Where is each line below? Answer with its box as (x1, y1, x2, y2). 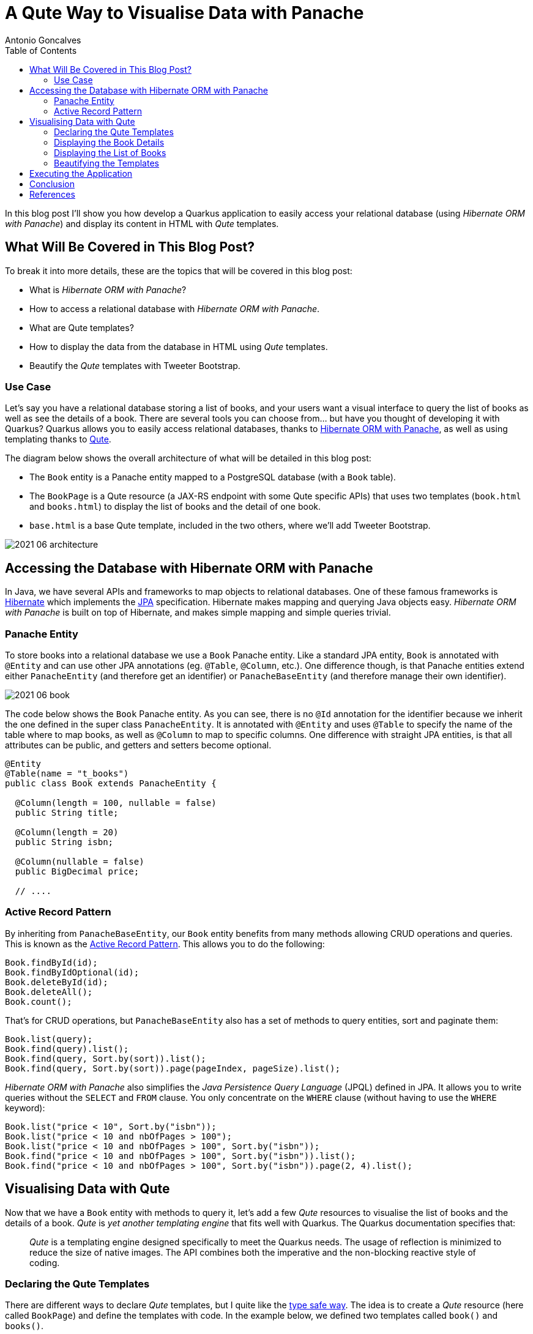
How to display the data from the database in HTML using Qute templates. (29, 341, 328, 352)
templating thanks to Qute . (5, 434, 111, 445)
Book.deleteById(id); (5, 977, 108, 987)
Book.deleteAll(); (5, 986, 93, 997)
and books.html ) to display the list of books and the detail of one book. (29, 501, 321, 512)
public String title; (15, 807, 119, 818)
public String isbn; (15, 837, 114, 847)
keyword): (5, 1102, 45, 1113)
